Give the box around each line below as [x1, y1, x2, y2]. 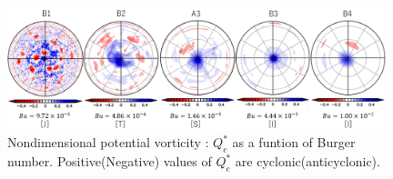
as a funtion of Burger [232, 133, 356, 152]
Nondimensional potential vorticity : [7, 133, 209, 152]
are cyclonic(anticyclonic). [235, 152, 380, 171]
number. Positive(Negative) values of [7, 152, 212, 171]
